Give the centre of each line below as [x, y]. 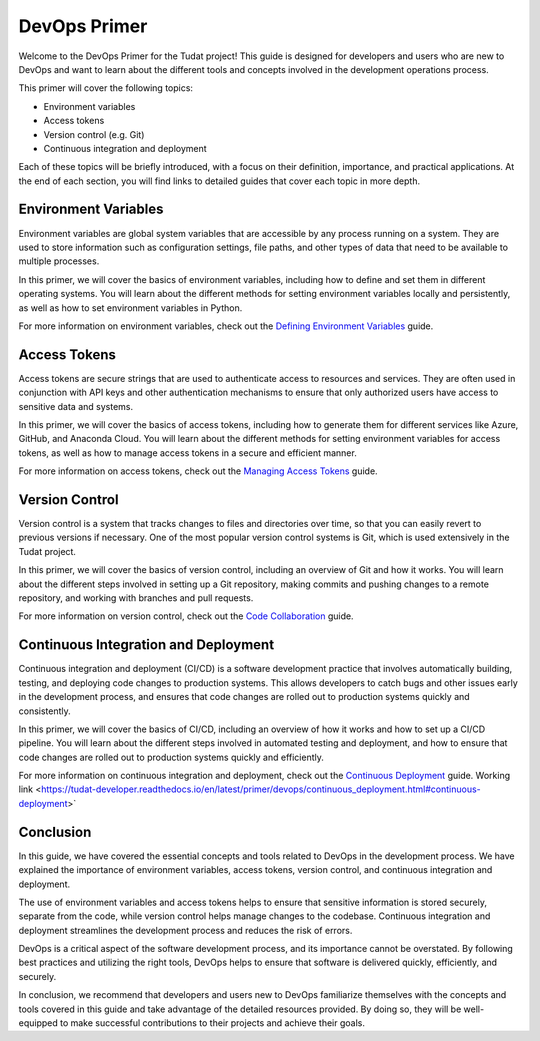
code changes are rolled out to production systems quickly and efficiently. [171, 757]
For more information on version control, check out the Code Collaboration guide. [186, 616]
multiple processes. [59, 261]
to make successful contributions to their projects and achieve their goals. [212, 1023]
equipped [38, 1023]
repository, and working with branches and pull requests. [136, 598]
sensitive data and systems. [76, 406]
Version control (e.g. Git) [94, 134]
